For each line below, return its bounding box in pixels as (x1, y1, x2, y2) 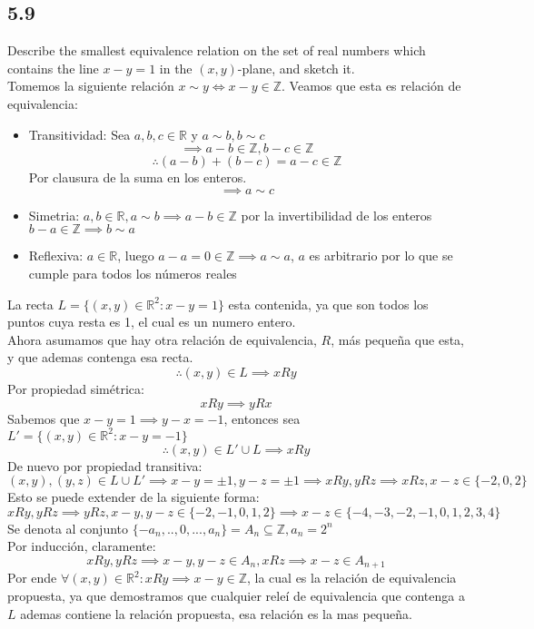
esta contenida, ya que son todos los (228, 294, 429, 313)
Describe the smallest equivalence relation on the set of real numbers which (7, 41, 426, 60)
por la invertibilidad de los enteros (241, 205, 432, 224)
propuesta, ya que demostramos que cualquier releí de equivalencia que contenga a (7, 586, 465, 605)
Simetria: (28, 205, 80, 224)
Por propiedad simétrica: (7, 378, 144, 398)
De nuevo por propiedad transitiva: (7, 456, 203, 475)
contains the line (7, 58, 99, 77)
